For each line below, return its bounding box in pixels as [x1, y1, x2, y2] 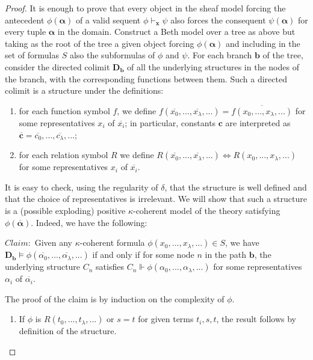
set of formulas [5, 49, 60, 61]
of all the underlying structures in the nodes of [127, 60, 299, 73]
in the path [205, 248, 246, 261]
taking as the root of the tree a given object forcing [5, 37, 194, 49]
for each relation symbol [19, 148, 108, 161]
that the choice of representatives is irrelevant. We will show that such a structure [5, 192, 307, 205]
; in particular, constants [125, 116, 216, 129]
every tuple [5, 25, 46, 38]
